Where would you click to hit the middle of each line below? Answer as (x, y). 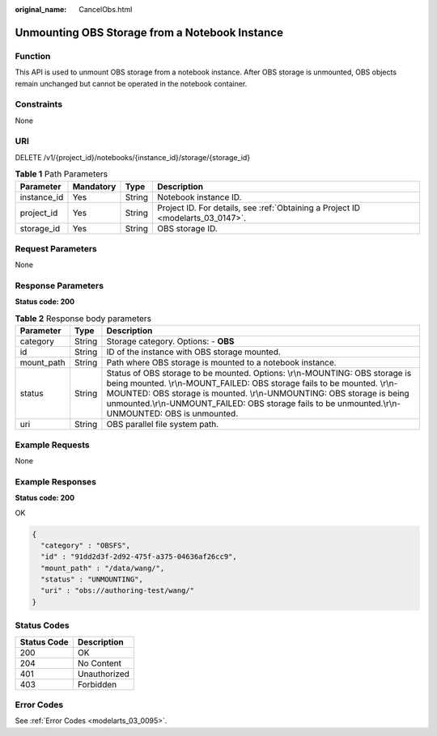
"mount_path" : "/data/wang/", (103, 568)
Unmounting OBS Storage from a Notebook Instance (149, 32)
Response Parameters (59, 286)
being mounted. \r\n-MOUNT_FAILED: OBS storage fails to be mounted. (242, 383)
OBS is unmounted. (202, 414)
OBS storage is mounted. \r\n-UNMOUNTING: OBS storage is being (281, 394)
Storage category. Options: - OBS (170, 341)
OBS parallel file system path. (163, 425)
